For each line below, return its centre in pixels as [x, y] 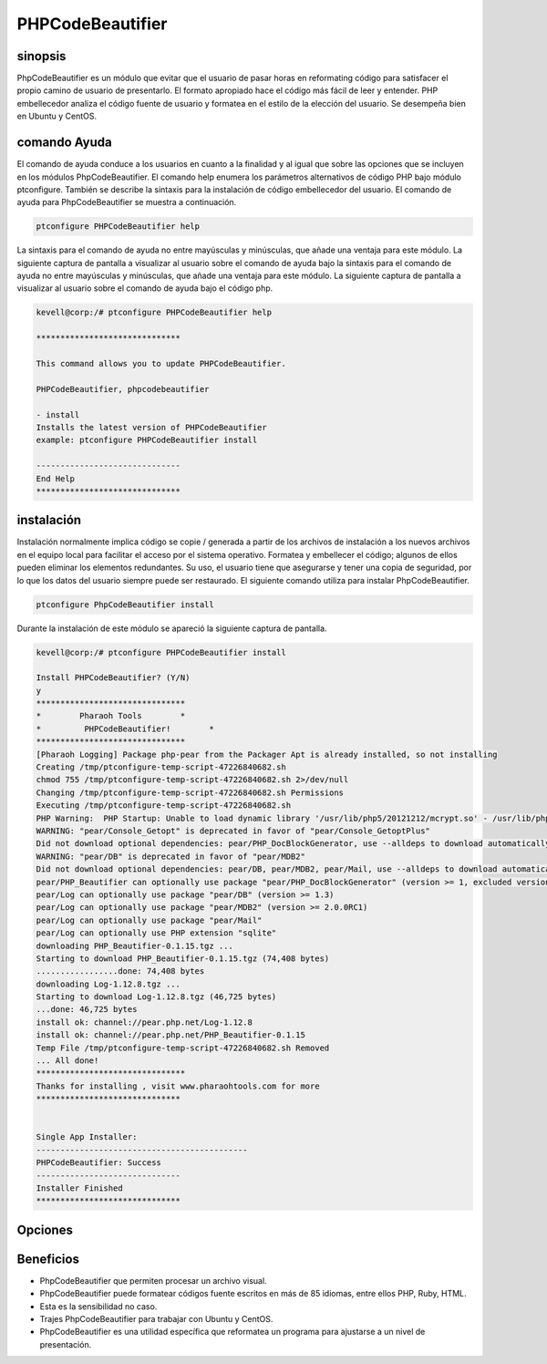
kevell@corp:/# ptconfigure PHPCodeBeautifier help [154, 313]
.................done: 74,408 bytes [120, 971]
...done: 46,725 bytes [87, 1009]
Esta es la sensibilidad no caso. [98, 1306]
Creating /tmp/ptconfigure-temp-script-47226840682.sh [161, 767]
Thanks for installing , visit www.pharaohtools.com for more [178, 1086]
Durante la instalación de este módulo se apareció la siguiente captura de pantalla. [172, 628]
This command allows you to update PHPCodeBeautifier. [161, 363]
